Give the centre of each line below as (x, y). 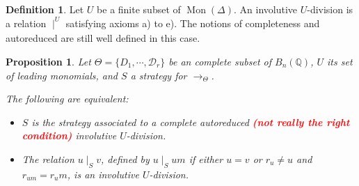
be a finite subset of (139, 9)
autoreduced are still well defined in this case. (103, 38)
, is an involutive (103, 174)
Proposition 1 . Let (48, 61)
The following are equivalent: (67, 99)
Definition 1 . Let (45, 9)
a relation (26, 23)
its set (340, 61)
